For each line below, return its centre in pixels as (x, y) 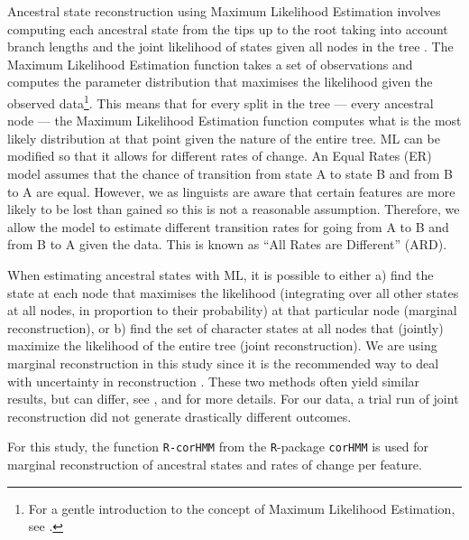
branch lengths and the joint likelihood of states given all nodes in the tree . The (230, 47)
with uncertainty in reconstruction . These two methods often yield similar (214, 381)
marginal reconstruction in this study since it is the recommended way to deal (223, 363)
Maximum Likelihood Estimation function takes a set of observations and (210, 64)
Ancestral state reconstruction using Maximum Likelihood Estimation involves (224, 11)
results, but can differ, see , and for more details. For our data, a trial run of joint (233, 399)
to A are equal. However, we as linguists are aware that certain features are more (231, 191)
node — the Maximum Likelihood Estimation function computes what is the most (234, 121)
